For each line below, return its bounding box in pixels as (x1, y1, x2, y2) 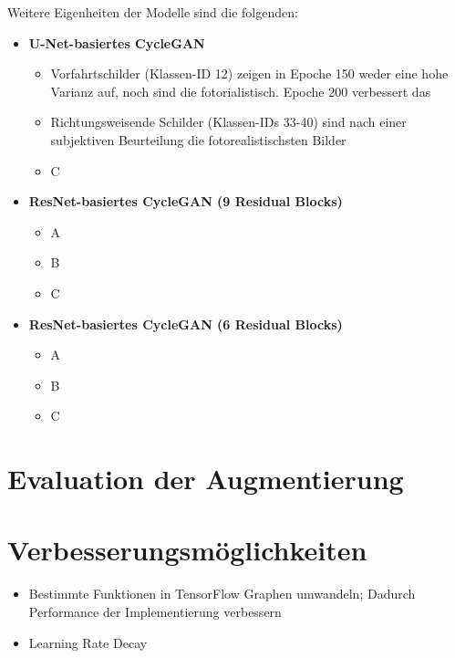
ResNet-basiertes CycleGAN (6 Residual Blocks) (28, 314, 343, 333)
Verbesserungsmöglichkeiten (7, 531, 367, 569)
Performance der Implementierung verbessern (28, 602, 282, 621)
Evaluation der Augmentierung (7, 460, 404, 497)
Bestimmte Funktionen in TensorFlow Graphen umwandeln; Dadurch (28, 584, 416, 603)
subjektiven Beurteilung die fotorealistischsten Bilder (50, 130, 346, 149)
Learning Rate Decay (28, 632, 148, 652)
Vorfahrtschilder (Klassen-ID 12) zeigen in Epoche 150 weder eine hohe (50, 64, 449, 83)
